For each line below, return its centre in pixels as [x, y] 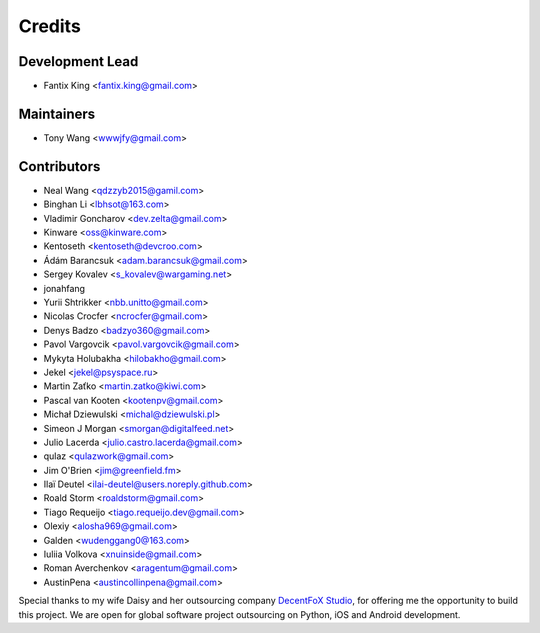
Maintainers [57, 113]
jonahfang [64, 288]
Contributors [59, 166]
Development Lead [78, 61]
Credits [50, 26]
